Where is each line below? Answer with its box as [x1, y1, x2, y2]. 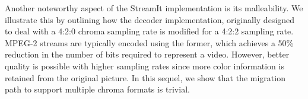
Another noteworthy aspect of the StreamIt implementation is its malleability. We [5, 2, 303, 14]
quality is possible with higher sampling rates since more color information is [5, 59, 284, 72]
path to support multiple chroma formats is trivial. [5, 83, 190, 95]
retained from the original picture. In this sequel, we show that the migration [5, 71, 285, 84]
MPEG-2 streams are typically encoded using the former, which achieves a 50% [5, 36, 294, 49]
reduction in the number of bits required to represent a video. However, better [5, 48, 290, 60]
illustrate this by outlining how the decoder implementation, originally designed [5, 13, 295, 25]
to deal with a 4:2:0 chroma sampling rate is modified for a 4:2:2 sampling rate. [5, 25, 294, 37]
